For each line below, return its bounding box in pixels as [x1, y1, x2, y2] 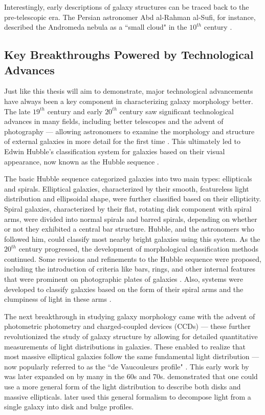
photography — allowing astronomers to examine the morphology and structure [4, 126, 255, 136]
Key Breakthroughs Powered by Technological [4, 47, 254, 63]
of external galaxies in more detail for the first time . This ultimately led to [4, 136, 240, 147]
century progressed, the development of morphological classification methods [18, 243, 259, 254]
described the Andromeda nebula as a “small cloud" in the [4, 22, 187, 32]
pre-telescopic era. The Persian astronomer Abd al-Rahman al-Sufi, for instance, [4, 11, 256, 22]
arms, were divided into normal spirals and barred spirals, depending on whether [4, 213, 257, 224]
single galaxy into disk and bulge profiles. [4, 401, 134, 412]
